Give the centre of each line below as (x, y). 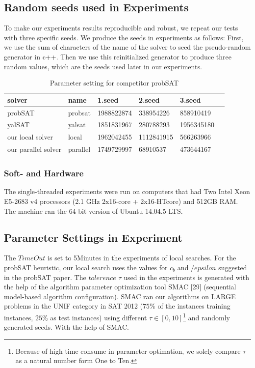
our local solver (30, 137)
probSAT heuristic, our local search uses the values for (86, 268)
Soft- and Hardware (44, 173)
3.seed (190, 99)
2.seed (149, 99)
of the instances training (194, 306)
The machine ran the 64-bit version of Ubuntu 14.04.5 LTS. (93, 211)
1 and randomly (206, 317)
